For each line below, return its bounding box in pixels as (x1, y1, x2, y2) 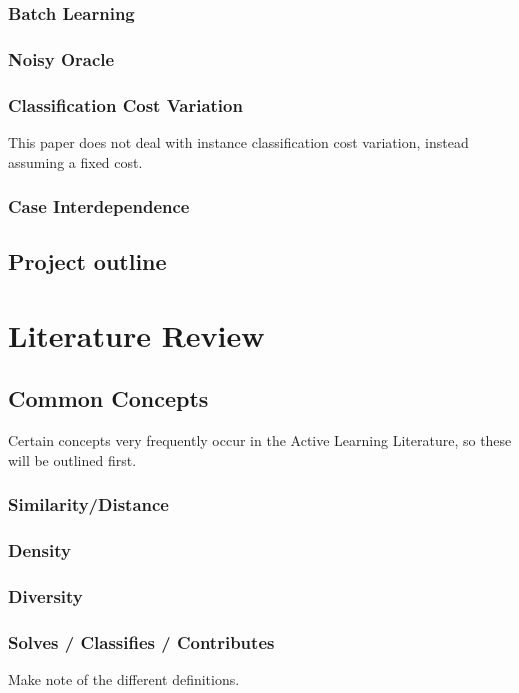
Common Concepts (8, 383, 209, 414)
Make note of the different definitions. (8, 669, 240, 690)
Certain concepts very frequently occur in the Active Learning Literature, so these (8, 430, 512, 451)
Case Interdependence (8, 194, 190, 219)
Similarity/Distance (8, 492, 169, 517)
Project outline (8, 246, 167, 277)
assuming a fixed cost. (8, 151, 143, 172)
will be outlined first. (8, 449, 137, 470)
